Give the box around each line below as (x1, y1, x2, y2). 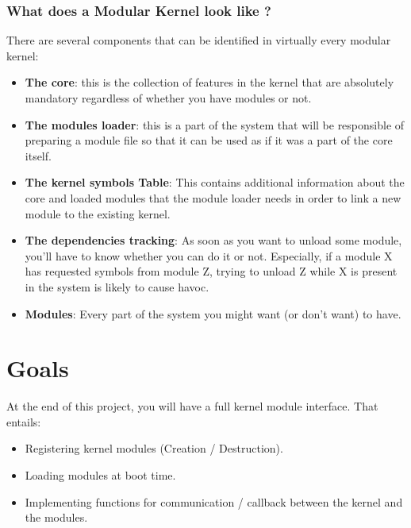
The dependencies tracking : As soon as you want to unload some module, (25, 232, 402, 249)
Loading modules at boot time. (25, 467, 176, 484)
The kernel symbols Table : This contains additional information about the (25, 174, 405, 191)
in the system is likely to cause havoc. (25, 278, 209, 295)
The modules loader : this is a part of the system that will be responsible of (25, 116, 405, 133)
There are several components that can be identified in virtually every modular (6, 32, 391, 48)
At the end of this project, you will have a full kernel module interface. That (6, 398, 378, 414)
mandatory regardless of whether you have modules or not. (25, 90, 312, 106)
